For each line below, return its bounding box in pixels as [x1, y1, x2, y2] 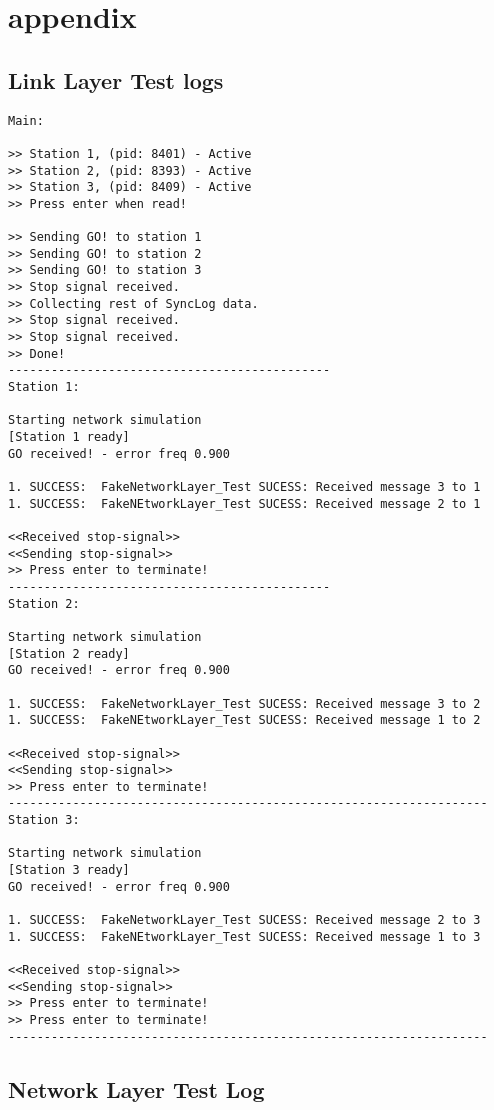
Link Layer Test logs [8, 64, 224, 95]
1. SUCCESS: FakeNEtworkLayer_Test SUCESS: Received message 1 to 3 [8, 929, 481, 944]
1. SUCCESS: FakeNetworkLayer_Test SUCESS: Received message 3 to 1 [8, 480, 481, 495]
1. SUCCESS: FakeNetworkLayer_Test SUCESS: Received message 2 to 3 [8, 913, 481, 928]
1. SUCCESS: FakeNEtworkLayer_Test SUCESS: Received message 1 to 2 [8, 713, 481, 728]
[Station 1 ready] [8, 430, 130, 445]
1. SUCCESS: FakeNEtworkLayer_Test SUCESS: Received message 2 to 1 [8, 496, 481, 511]
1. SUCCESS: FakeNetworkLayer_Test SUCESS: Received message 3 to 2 [8, 696, 481, 711]
